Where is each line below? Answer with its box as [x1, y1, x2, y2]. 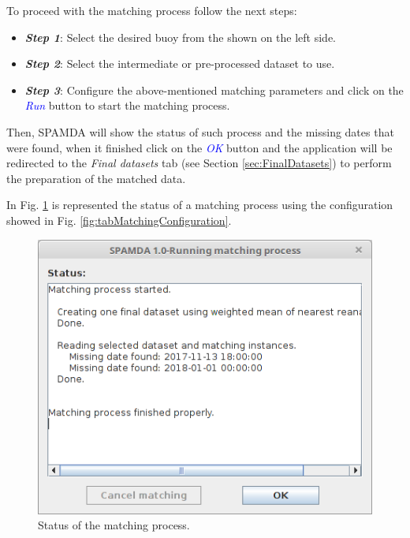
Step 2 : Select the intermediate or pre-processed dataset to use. [24, 55, 335, 72]
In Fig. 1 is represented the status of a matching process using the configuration [6, 196, 393, 213]
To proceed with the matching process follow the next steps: [6, 2, 297, 18]
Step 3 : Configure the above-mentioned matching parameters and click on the [24, 81, 404, 98]
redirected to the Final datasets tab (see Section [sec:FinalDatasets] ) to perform [6, 155, 392, 171]
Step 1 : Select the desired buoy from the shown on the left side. [24, 28, 336, 45]
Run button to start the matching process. [24, 97, 230, 114]
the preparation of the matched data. [6, 170, 186, 186]
